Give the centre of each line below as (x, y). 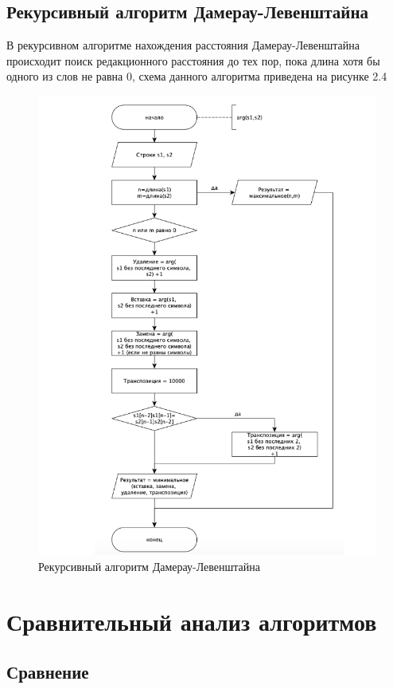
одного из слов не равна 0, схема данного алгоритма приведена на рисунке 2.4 (197, 76)
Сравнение (48, 672)
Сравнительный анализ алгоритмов (192, 621)
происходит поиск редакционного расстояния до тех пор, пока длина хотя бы (193, 60)
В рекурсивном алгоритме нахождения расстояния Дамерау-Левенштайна (183, 45)
